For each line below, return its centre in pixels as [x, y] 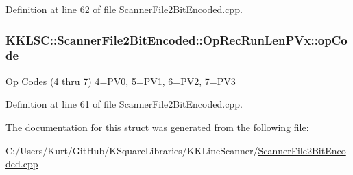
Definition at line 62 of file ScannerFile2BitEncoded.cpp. [124, 9]
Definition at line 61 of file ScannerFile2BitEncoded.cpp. [124, 104]
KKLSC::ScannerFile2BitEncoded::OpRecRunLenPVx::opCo [176, 39]
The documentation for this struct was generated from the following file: [157, 127]
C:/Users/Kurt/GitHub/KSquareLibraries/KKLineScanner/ [132, 150]
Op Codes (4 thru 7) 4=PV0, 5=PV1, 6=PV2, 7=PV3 [121, 81]
